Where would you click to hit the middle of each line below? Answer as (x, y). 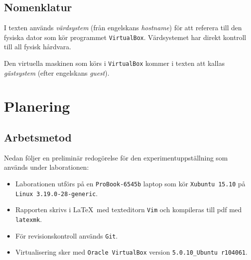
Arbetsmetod (38, 137)
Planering (37, 106)
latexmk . (29, 219)
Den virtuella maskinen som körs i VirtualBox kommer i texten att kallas (114, 63)
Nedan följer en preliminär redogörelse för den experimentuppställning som (116, 157)
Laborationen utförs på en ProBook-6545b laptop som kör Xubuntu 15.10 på (130, 184)
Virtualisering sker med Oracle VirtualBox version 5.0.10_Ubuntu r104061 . (131, 252)
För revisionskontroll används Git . (67, 235)
